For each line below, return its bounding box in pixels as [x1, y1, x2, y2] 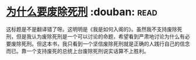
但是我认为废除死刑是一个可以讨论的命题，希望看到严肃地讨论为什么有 [16, 33, 185, 40]
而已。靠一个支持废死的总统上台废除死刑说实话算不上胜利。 [6, 47, 149, 54]
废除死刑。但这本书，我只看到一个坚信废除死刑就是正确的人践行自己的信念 [10, 40, 190, 47]
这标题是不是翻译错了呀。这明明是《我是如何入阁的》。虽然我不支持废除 [6, 26, 177, 33]
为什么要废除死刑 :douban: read [6, 5, 157, 19]
